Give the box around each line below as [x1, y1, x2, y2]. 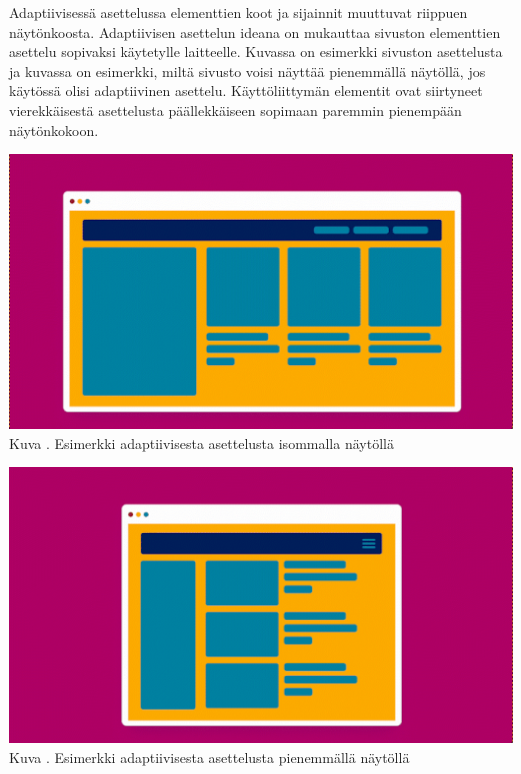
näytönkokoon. [9, 119, 99, 140]
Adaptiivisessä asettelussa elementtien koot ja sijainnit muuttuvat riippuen [9, 2, 468, 22]
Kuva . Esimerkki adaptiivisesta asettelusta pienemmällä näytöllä [9, 746, 410, 767]
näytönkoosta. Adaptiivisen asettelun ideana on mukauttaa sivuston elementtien [9, 21, 501, 42]
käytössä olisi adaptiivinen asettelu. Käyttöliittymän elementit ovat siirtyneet [9, 80, 483, 101]
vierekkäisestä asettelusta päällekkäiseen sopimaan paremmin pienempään [9, 99, 462, 120]
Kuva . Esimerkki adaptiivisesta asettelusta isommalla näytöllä [9, 432, 394, 453]
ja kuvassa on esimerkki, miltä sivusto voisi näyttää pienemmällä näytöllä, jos [9, 60, 486, 81]
